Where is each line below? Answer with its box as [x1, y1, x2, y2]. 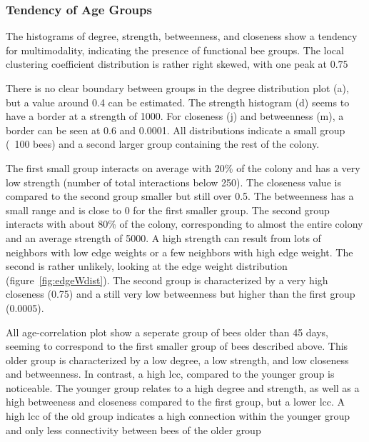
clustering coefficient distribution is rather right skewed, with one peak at [6, 56, 328, 71]
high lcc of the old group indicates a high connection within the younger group [6, 408, 350, 423]
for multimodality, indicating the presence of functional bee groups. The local [6, 42, 344, 57]
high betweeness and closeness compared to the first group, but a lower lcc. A [6, 394, 345, 409]
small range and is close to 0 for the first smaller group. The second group [6, 202, 330, 217]
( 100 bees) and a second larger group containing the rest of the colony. [6, 136, 320, 151]
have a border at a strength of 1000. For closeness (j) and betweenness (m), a [6, 109, 344, 124]
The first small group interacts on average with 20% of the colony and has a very [6, 160, 360, 175]
